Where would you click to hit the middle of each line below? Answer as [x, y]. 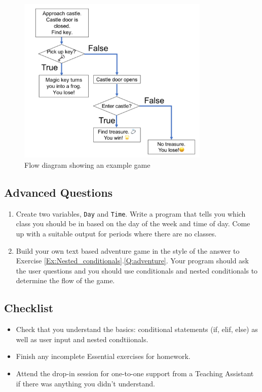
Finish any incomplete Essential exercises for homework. [103, 356]
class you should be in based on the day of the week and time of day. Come [133, 223]
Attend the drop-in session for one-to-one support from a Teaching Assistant [135, 373]
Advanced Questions [59, 192]
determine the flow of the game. [65, 280]
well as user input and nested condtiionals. [82, 339]
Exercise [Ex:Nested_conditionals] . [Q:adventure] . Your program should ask [132, 261]
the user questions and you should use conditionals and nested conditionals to [137, 270]
